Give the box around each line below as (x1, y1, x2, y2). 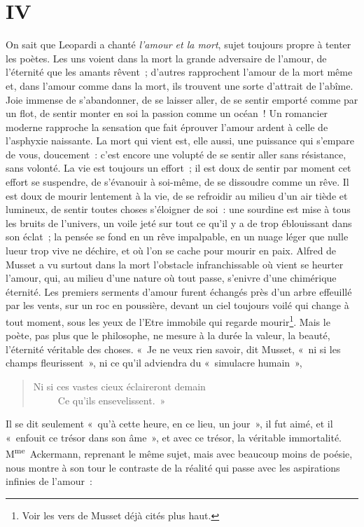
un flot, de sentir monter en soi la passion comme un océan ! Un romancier (6, 106, 328, 121)
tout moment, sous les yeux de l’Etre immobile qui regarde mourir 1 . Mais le (6, 313, 330, 329)
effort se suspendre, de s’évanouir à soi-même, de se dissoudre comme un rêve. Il (6, 174, 349, 189)
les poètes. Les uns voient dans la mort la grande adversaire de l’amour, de (6, 50, 327, 65)
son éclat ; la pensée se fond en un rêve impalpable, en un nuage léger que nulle (6, 229, 349, 244)
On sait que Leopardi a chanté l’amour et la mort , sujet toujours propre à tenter (6, 37, 351, 52)
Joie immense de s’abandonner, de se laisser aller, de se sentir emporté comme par (6, 92, 358, 107)
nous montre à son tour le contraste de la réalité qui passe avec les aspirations (6, 460, 340, 474)
